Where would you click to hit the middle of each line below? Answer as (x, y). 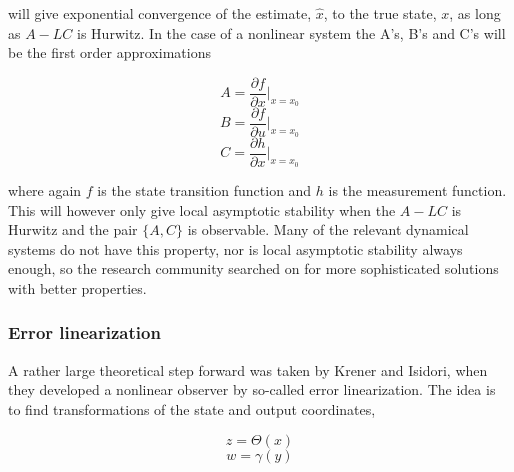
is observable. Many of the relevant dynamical (328, 229)
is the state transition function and (204, 189)
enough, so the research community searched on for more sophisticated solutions (253, 268)
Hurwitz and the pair (73, 229)
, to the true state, (380, 13)
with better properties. (77, 287)
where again (45, 189)
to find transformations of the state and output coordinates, (192, 408)
